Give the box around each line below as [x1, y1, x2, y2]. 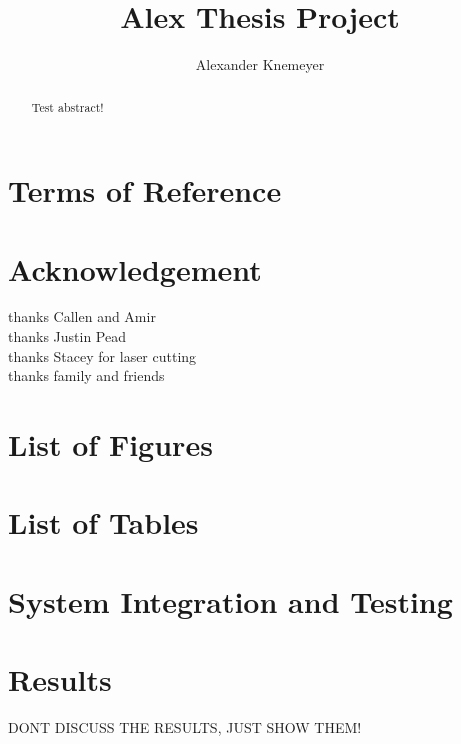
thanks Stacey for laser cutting [8, 345, 197, 366]
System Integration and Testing [8, 580, 453, 621]
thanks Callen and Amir [8, 306, 156, 327]
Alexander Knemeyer [195, 54, 325, 75]
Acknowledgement [8, 248, 262, 289]
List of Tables [8, 502, 199, 543]
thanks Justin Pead [8, 326, 127, 347]
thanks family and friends [8, 365, 165, 386]
